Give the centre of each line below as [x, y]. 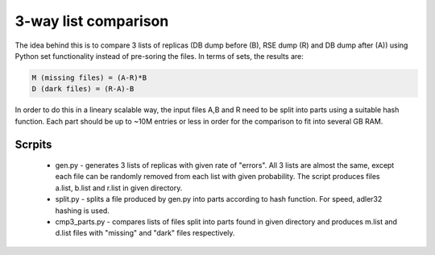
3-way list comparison [92, 21]
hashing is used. [83, 211]
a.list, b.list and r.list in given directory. [119, 188]
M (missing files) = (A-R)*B [89, 77]
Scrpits [33, 144]
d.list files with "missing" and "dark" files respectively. [145, 233]
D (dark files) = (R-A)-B [83, 89]
